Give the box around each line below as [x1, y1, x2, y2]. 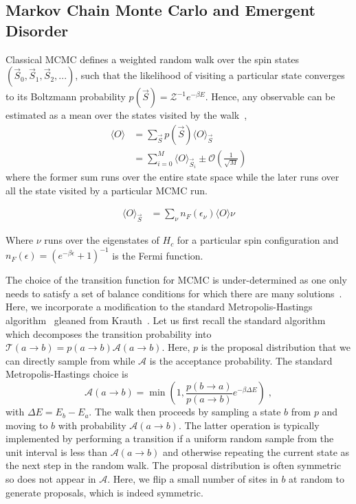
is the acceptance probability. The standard [149, 353, 333, 367]
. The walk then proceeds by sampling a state [89, 404, 281, 419]
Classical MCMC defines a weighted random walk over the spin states [5, 51, 300, 66]
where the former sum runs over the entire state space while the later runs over [5, 170, 340, 184]
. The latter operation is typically [178, 417, 320, 432]
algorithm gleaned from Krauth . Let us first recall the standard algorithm [5, 313, 326, 328]
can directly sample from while [5, 353, 135, 367]
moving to [5, 417, 48, 432]
